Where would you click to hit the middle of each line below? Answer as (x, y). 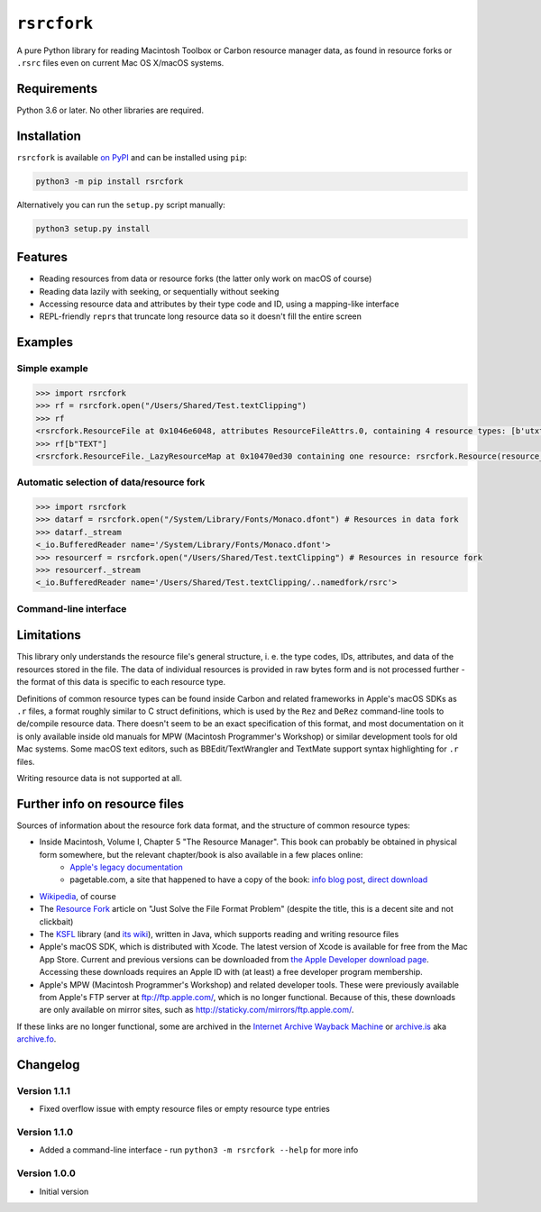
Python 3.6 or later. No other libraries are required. (110, 110)
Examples (45, 342)
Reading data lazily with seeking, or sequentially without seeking (159, 291)
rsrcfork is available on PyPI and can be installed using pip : (132, 157)
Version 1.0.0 (46, 1173)
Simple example (53, 369)
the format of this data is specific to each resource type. (121, 682)
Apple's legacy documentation (127, 867)
